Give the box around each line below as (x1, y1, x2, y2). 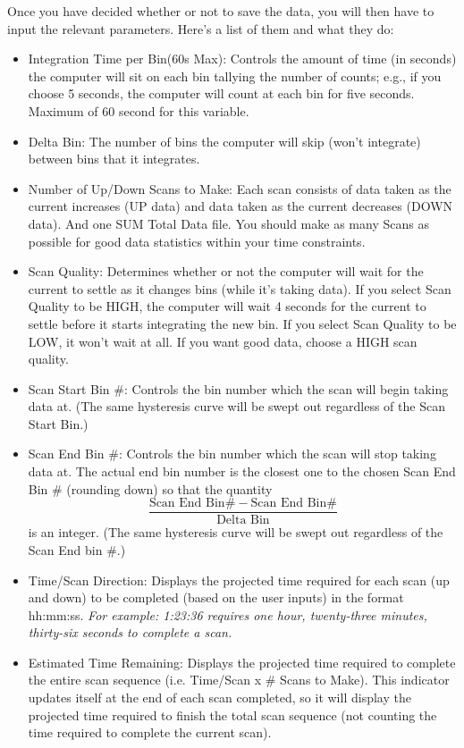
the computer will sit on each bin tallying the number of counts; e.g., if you (28, 66, 442, 85)
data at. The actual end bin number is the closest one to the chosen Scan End (28, 462, 456, 481)
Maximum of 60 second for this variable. (28, 101, 249, 120)
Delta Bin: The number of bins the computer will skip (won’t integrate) (28, 131, 421, 150)
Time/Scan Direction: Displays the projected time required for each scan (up (28, 570, 450, 589)
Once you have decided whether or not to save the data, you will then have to (7, 2, 434, 20)
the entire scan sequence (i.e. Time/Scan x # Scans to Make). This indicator (28, 670, 450, 689)
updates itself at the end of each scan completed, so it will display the (28, 688, 411, 707)
